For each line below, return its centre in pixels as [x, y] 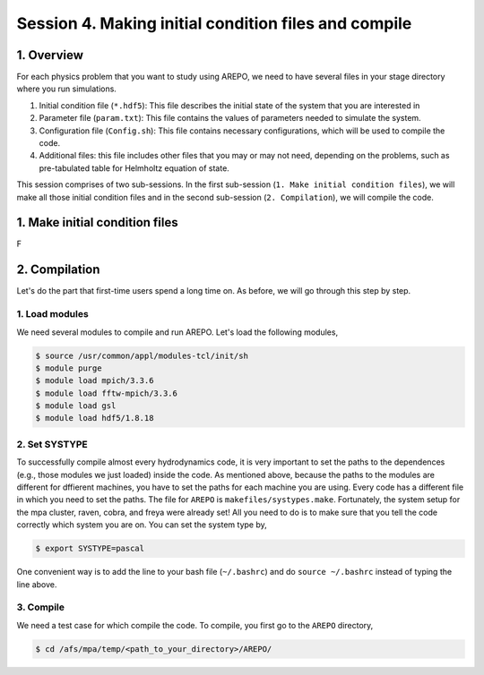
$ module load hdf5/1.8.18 [95, 418]
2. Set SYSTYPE [52, 444]
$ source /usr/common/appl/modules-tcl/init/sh [142, 355]
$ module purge [69, 368]
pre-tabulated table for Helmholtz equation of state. [134, 168]
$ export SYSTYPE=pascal [90, 549]
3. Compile [41, 607]
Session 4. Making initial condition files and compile [214, 23]
